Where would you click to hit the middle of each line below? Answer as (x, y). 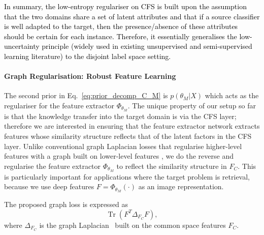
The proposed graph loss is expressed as (66, 204)
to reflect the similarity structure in (172, 166)
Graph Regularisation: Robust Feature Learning (90, 76)
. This (247, 166)
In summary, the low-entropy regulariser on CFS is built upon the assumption (125, 6)
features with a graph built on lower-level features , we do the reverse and (119, 156)
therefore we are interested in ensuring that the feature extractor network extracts (132, 126)
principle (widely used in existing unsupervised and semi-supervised (147, 46)
